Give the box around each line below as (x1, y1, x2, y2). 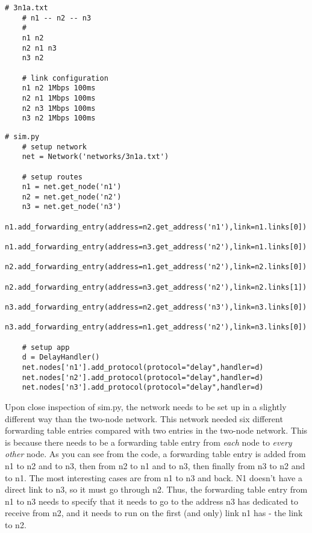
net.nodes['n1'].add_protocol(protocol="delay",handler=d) (22, 363, 264, 372)
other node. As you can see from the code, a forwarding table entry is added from (5, 447, 306, 460)
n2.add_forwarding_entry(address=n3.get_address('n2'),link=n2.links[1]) (5, 282, 307, 291)
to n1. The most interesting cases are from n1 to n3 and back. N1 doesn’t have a (5, 471, 302, 484)
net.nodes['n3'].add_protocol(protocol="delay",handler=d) (22, 383, 264, 392)
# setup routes (22, 172, 83, 181)
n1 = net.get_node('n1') (22, 182, 122, 192)
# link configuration (22, 73, 108, 83)
